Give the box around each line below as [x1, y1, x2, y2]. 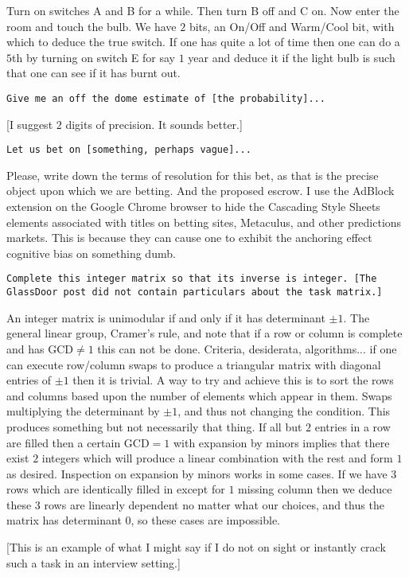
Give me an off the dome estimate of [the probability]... [6, 92, 325, 104]
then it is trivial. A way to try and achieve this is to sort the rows [72, 372, 394, 388]
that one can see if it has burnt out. [6, 64, 181, 81]
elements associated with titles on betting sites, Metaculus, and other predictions [6, 213, 402, 230]
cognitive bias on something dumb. [6, 244, 176, 261]
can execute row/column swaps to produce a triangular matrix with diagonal [6, 356, 381, 372]
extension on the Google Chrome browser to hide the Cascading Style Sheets [6, 198, 380, 215]
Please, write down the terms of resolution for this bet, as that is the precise [6, 166, 379, 183]
